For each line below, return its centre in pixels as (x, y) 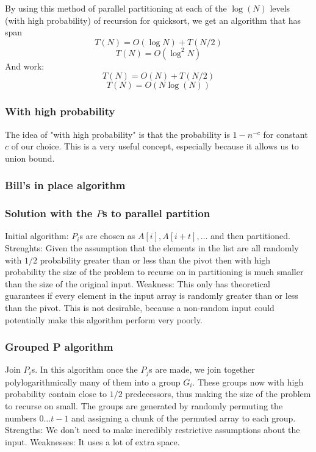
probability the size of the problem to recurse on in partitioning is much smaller (154, 272)
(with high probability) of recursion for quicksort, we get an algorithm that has (153, 20)
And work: (25, 66)
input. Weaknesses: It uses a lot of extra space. (92, 441)
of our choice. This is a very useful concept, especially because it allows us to (155, 146)
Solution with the (49, 213)
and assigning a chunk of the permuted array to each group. (184, 418)
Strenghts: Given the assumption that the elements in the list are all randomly (152, 248)
